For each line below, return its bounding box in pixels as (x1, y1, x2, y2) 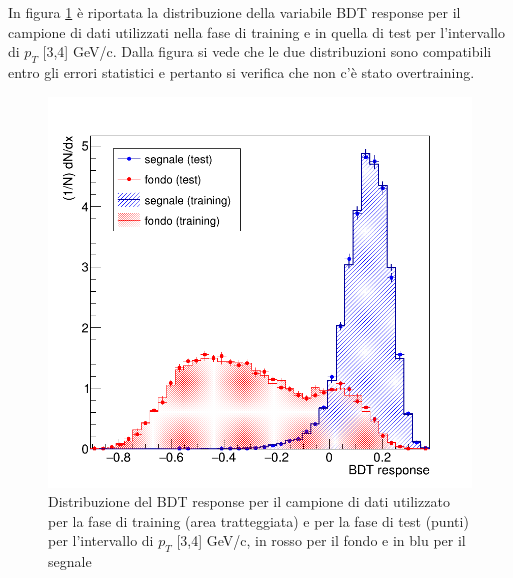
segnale (48, 551, 92, 572)
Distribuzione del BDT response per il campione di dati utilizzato (48, 491, 450, 512)
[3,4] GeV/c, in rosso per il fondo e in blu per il (176, 530, 466, 551)
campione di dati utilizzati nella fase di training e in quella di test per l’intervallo (8, 21, 505, 42)
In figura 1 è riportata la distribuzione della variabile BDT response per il (8, 2, 461, 22)
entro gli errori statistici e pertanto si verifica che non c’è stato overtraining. (8, 61, 475, 82)
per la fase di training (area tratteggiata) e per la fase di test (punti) (48, 510, 469, 531)
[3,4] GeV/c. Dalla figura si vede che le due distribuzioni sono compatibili (42, 41, 492, 62)
